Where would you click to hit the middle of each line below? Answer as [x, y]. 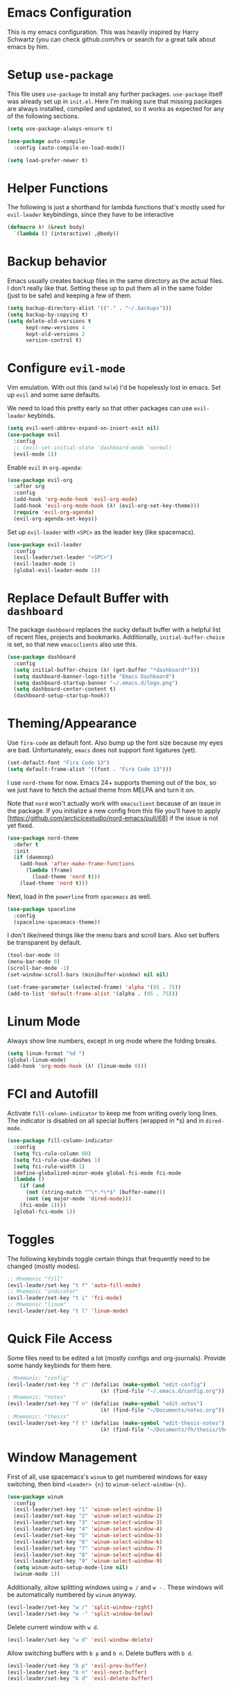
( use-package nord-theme [43, 838]
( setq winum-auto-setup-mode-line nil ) [71, 1568]
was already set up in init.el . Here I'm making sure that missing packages [114, 101]
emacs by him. [28, 46]
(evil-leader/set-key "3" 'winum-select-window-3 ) [88, 1523]
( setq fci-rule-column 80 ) [52, 1153]
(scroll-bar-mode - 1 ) [38, 969]
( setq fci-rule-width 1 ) [49, 1166]
